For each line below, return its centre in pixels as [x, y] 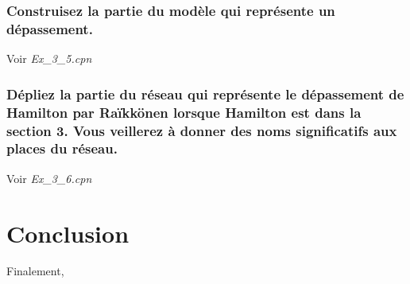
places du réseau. [62, 148]
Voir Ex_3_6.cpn [49, 178]
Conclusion [68, 233]
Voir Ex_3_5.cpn [49, 58]
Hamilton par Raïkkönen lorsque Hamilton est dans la [184, 112]
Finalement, [35, 271]
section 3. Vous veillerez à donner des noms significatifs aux [202, 130]
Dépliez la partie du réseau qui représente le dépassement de [205, 93]
